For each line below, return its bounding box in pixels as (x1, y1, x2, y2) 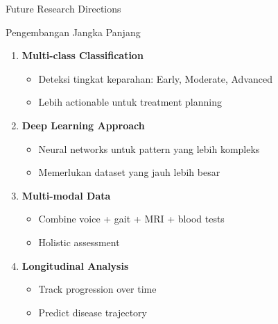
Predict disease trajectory (38, 305, 148, 319)
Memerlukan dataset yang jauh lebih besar (38, 165, 220, 179)
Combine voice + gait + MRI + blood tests (38, 211, 225, 226)
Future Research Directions (6, 1, 121, 15)
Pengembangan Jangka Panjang (6, 24, 141, 39)
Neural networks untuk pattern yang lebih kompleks (38, 141, 260, 156)
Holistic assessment (38, 234, 120, 249)
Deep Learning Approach (21, 118, 145, 132)
